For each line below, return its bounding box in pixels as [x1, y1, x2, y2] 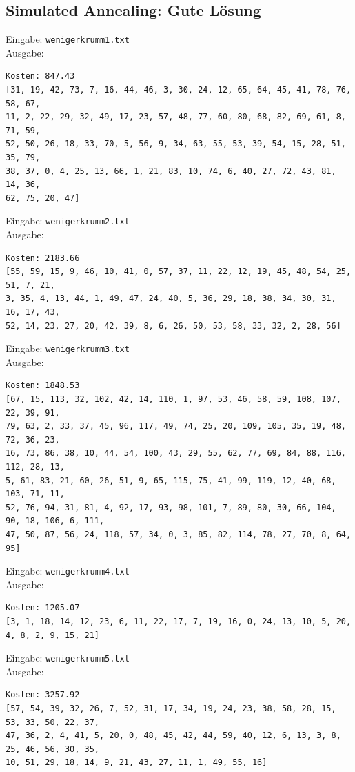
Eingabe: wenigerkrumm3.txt [6, 341, 130, 356]
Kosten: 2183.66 [6, 253, 80, 263]
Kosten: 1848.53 [6, 380, 80, 391]
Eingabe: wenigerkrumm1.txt [6, 32, 130, 46]
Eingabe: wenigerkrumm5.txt [6, 650, 130, 665]
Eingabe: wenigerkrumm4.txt [6, 563, 130, 578]
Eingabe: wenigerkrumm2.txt [6, 213, 130, 228]
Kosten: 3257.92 [6, 690, 80, 700]
